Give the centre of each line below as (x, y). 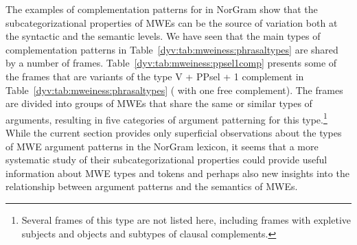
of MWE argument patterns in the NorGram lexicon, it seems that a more (162, 146)
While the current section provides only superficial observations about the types (174, 132)
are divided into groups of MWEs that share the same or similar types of (159, 103)
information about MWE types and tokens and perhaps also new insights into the (177, 173)
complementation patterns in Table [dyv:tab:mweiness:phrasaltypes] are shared (172, 49)
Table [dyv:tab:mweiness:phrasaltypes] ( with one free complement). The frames (174, 90)
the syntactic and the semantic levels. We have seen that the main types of (163, 36)
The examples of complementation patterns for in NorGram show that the (162, 9)
